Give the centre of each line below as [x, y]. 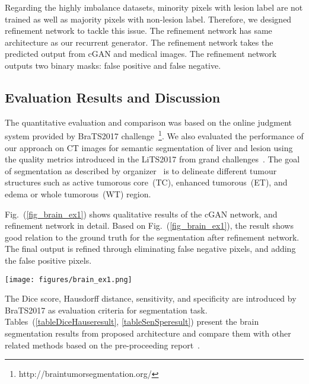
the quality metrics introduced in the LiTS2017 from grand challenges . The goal [152, 159]
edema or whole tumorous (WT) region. [78, 193]
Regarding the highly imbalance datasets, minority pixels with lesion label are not [154, 7]
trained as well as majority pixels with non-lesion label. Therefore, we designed [148, 19]
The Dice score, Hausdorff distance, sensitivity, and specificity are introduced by [151, 298]
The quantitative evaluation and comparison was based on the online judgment [149, 122]
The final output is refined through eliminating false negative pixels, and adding [150, 249]
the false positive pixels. [48, 260]
